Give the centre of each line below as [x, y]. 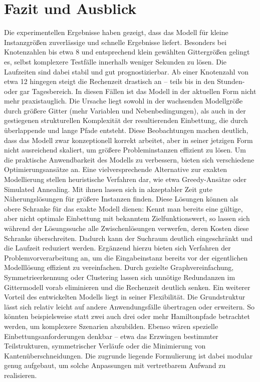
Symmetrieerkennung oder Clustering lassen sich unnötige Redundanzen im [120, 277]
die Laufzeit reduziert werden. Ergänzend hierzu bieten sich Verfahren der [117, 248]
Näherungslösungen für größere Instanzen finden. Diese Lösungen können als [121, 199]
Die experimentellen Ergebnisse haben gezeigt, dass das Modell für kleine [116, 32]
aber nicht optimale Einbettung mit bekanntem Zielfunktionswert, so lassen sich [127, 218]
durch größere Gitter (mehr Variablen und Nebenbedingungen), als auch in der [125, 110]
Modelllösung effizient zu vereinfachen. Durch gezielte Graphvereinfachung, [119, 267]
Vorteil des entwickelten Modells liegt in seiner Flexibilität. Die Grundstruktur [125, 297]
